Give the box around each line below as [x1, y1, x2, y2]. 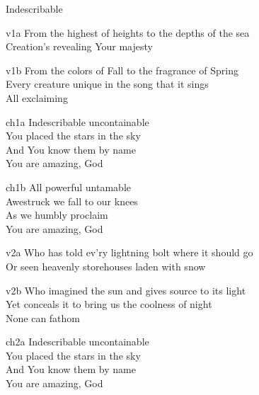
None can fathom [6, 310, 80, 325]
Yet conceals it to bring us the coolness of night [6, 297, 212, 311]
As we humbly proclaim [6, 207, 108, 222]
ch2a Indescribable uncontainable [6, 334, 149, 349]
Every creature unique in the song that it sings [6, 76, 209, 91]
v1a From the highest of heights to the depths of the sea [6, 25, 250, 40]
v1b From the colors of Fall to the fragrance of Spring [6, 62, 238, 77]
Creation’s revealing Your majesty [6, 39, 153, 54]
